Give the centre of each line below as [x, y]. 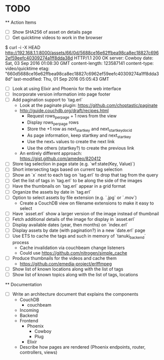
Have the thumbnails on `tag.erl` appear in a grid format [69, 186]
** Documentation [23, 284]
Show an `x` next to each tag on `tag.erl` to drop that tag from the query [85, 175]
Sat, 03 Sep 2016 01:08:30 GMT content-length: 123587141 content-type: [80, 63]
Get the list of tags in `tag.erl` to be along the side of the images [77, 181]
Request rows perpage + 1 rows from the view [72, 117]
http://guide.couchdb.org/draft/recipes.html [64, 111]
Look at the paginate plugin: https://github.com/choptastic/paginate [89, 105]
